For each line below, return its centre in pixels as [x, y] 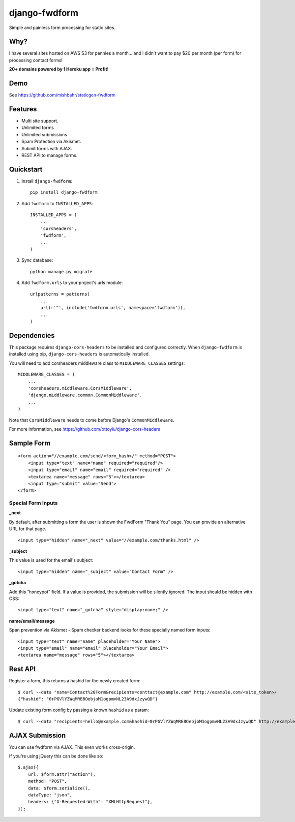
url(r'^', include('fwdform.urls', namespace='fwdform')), [113, 308]
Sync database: [37, 260]
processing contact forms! [36, 60]
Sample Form [30, 443]
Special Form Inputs [33, 503]
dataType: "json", [50, 795]
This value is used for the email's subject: [51, 560]
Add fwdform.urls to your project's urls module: [72, 283]
